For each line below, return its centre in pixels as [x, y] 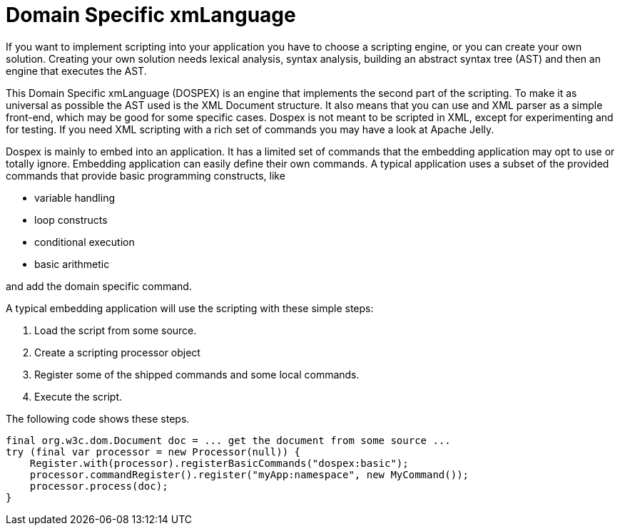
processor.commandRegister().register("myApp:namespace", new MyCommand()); [249, 474]
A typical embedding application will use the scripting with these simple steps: [190, 308]
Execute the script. [78, 396]
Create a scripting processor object [117, 352]
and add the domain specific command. [99, 286]
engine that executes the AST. [76, 71]
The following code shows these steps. [98, 418]
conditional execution [85, 242]
